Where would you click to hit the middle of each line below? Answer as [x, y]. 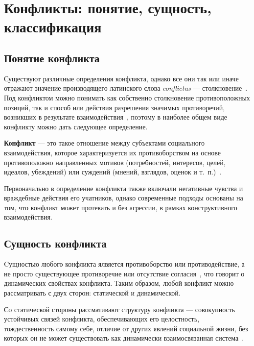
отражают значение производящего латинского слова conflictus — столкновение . [126, 88]
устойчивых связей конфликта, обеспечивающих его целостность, [102, 319]
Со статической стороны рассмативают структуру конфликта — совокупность [120, 309]
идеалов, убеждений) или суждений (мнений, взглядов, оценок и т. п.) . [113, 172]
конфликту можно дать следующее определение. [76, 126]
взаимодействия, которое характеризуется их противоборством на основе [112, 152]
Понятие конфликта [52, 58]
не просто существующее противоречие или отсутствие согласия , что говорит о [124, 273]
